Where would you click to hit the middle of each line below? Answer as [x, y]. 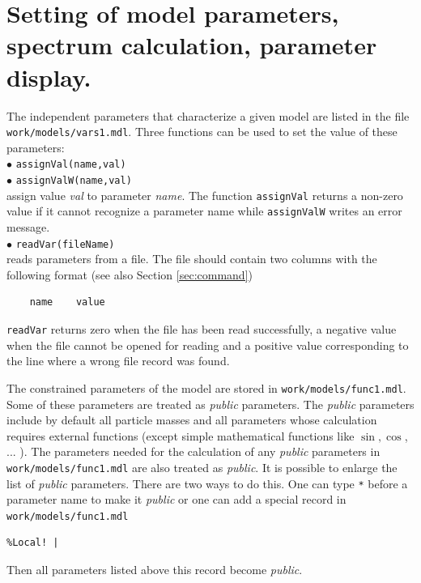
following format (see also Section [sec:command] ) [130, 274]
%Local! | [33, 543]
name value [67, 302]
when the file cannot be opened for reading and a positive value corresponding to [208, 345]
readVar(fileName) [65, 244]
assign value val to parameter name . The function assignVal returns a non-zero [205, 195]
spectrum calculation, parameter [192, 45]
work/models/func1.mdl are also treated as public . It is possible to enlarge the [202, 467]
